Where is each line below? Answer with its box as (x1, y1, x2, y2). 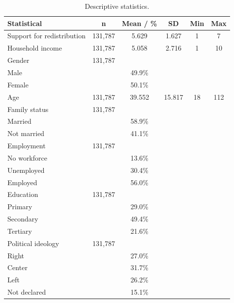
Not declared (7, 287, 46, 297)
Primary (7, 201, 32, 212)
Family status (7, 104, 49, 114)
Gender (7, 55, 29, 65)
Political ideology (7, 238, 59, 248)
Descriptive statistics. (85, 1, 149, 11)
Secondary (7, 214, 38, 224)
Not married (7, 128, 45, 138)
